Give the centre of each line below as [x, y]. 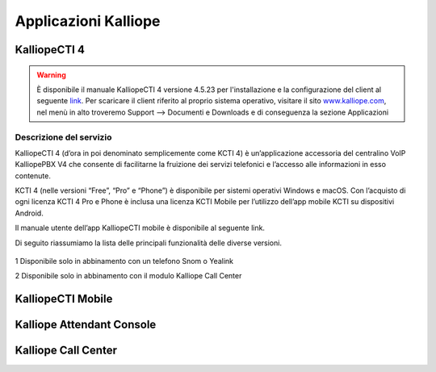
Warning [51, 75]
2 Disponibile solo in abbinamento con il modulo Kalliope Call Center [128, 276]
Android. [29, 213]
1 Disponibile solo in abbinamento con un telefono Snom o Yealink [124, 261]
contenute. [33, 176]
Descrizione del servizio [63, 137]
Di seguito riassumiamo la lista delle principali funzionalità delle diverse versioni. [149, 243]
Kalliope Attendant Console [86, 325]
